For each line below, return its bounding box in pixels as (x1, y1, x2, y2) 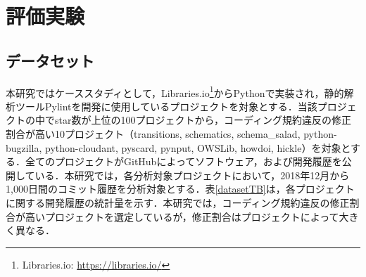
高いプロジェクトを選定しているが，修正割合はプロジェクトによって (25, 209, 339, 224)
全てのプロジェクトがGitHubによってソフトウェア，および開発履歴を (25, 154, 342, 169)
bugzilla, (6, 140, 42, 155)
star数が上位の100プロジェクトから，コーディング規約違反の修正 (54, 112, 352, 127)
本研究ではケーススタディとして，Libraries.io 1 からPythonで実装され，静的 (6, 83, 344, 100)
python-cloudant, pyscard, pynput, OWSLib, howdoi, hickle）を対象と (45, 140, 351, 155)
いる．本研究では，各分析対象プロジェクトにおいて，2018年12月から (34, 167, 350, 182)
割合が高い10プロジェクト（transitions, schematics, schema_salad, (6, 127, 301, 141)
